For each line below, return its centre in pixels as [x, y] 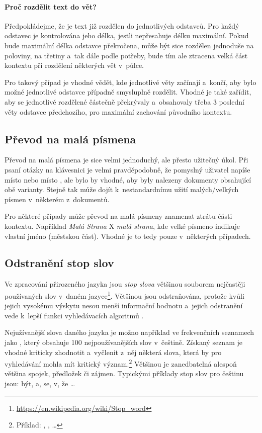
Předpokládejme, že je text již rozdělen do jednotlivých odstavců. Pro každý [122, 25]
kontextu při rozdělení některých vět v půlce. [74, 65]
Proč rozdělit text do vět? [51, 6]
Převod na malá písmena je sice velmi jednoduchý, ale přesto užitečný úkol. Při [126, 160]
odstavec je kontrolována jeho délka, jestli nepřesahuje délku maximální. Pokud [127, 35]
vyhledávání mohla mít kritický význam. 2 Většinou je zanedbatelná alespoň [121, 363]
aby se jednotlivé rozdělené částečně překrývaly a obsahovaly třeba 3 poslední [124, 101]
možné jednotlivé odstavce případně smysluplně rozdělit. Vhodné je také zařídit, [128, 92]
